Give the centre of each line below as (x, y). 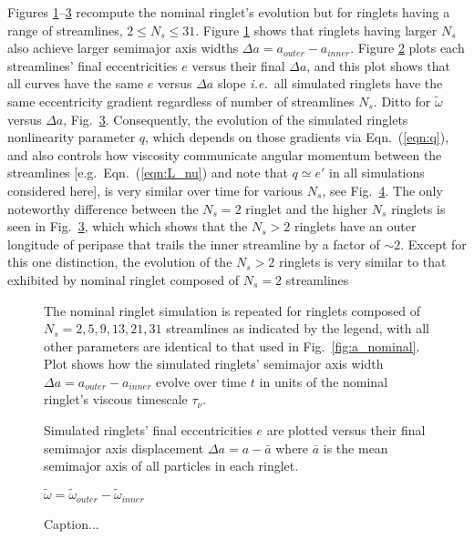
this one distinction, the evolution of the (120, 262)
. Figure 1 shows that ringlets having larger (316, 30)
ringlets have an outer (355, 226)
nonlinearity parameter (72, 137)
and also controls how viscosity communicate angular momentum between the (225, 154)
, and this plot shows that (379, 65)
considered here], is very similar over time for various (155, 190)
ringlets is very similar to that (362, 262)
